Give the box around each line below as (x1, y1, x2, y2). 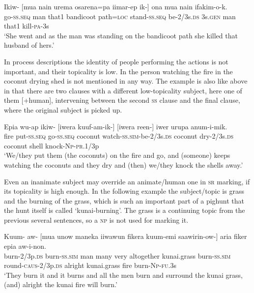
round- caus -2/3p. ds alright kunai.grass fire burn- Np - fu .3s (4, 260, 177, 270)
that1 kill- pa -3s (4, 21, 49, 31)
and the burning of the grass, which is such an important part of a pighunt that (4, 195, 244, 205)
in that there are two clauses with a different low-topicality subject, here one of (4, 85, 242, 95)
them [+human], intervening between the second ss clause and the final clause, (4, 95, 240, 105)
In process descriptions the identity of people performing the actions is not (4, 56, 228, 66)
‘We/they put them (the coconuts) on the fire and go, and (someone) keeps (4, 150, 230, 160)
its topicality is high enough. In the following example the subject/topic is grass (4, 186, 244, 196)
